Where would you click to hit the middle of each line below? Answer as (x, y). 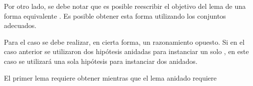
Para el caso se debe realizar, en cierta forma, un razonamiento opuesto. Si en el (124, 42)
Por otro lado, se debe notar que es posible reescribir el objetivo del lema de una (125, 6)
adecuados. (20, 25)
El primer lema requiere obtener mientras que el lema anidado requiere (110, 77)
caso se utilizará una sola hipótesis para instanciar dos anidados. (101, 61)
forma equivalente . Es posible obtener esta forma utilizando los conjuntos (115, 15)
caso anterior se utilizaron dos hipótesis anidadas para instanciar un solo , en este (126, 51)
